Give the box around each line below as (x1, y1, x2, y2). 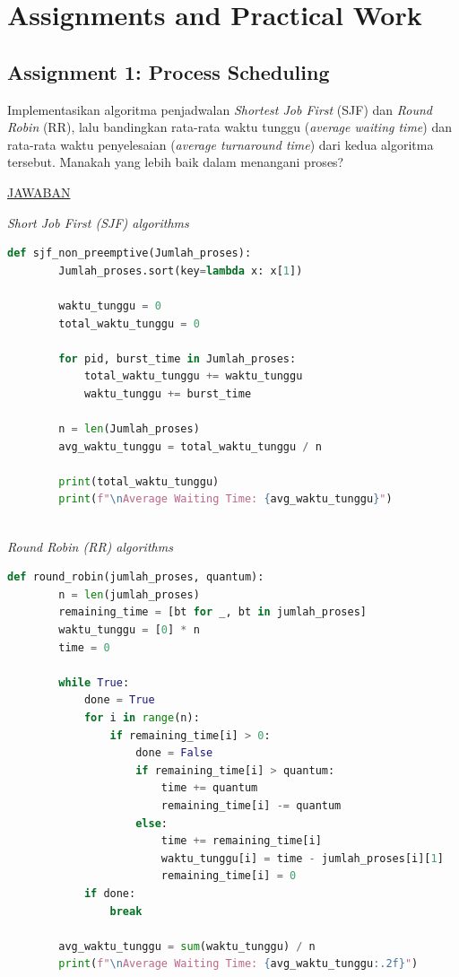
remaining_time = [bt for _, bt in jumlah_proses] (58, 606, 367, 619)
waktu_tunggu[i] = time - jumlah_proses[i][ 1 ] (160, 851, 444, 865)
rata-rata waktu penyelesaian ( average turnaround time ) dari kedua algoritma (7, 135, 434, 153)
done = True (83, 693, 155, 707)
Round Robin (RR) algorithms (7, 536, 173, 555)
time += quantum (160, 781, 258, 795)
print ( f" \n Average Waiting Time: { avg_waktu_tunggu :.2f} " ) (58, 957, 419, 971)
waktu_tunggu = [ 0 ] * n (58, 624, 200, 637)
